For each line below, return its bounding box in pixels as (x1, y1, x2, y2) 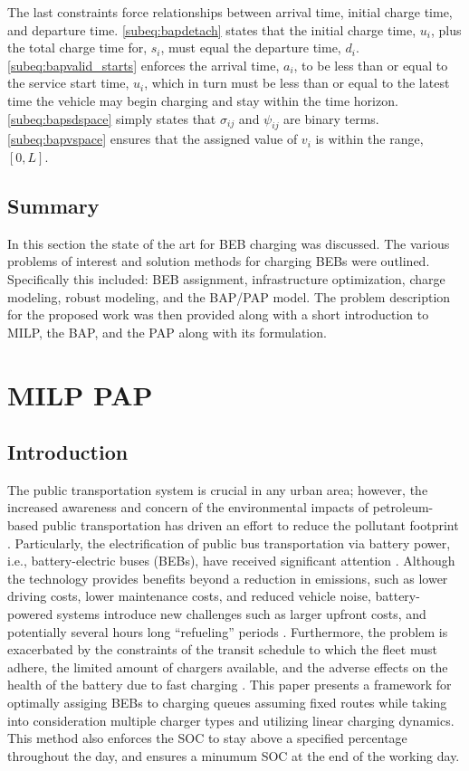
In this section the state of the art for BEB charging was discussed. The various (7, 233, 450, 252)
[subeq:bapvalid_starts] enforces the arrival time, (7, 55, 280, 74)
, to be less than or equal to (293, 55, 448, 74)
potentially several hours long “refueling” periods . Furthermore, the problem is (7, 622, 448, 641)
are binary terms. (283, 109, 379, 128)
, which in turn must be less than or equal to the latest (144, 73, 450, 92)
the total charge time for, (7, 38, 148, 57)
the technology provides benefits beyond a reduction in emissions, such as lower (7, 568, 448, 587)
